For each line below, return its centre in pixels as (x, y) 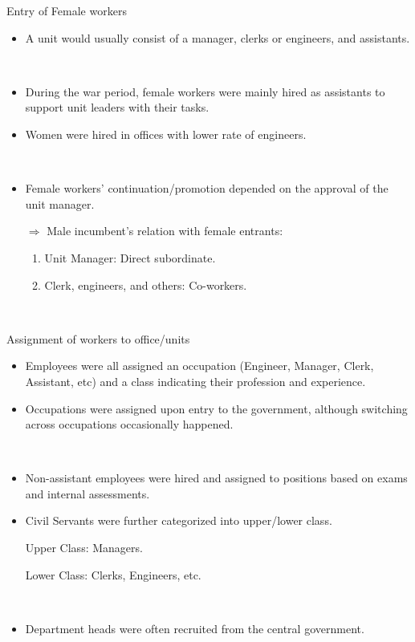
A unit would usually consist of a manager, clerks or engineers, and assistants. (218, 37)
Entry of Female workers (67, 10)
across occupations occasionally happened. (129, 424)
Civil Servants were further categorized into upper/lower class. (179, 520)
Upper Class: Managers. (84, 548)
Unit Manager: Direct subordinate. (130, 257)
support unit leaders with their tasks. (117, 107)
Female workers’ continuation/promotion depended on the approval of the (207, 188)
